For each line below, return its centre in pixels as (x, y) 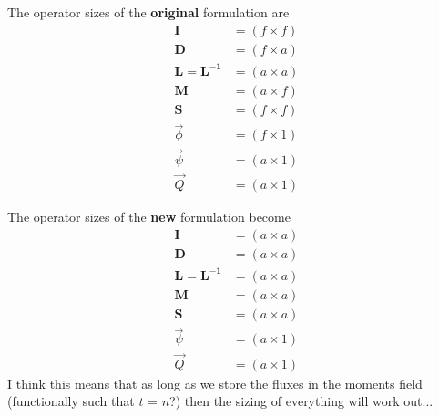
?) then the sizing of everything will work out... (301, 401)
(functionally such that (71, 401)
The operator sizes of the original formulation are (148, 12)
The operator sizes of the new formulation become (149, 216)
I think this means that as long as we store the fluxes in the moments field (215, 383)
